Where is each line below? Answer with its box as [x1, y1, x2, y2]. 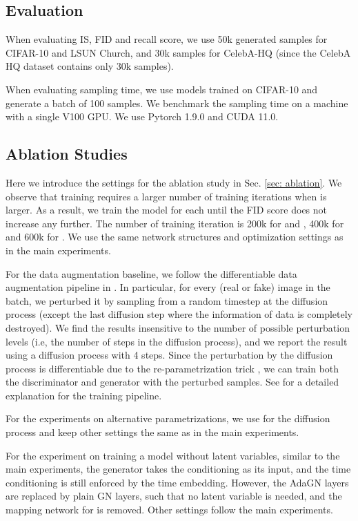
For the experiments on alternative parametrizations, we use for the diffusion [6, 411, 330, 426]
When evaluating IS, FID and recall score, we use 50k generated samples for [6, 32, 328, 46]
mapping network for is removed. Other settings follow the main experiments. [6, 502, 333, 517]
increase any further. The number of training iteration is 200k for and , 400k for [6, 216, 344, 230]
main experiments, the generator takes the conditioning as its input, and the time [6, 462, 351, 476]
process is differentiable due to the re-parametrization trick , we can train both [6, 361, 339, 375]
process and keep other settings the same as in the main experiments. [6, 425, 299, 439]
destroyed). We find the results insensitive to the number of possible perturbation [6, 320, 350, 334]
